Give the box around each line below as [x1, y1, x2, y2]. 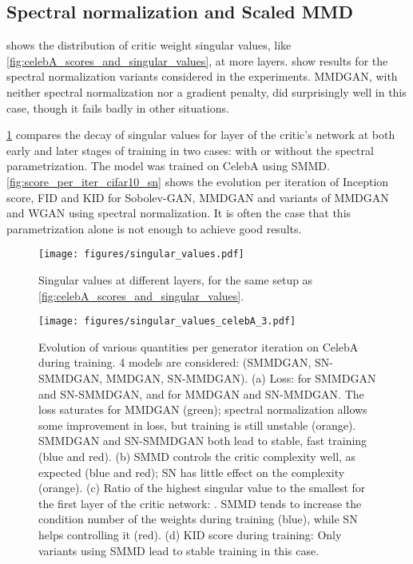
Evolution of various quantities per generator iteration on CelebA [38, 338, 359, 355]
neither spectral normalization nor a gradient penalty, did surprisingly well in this [6, 83, 407, 100]
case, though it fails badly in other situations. [6, 99, 229, 116]
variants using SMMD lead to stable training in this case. [38, 542, 320, 558]
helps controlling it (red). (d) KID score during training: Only [38, 526, 342, 542]
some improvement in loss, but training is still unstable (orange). [38, 416, 356, 433]
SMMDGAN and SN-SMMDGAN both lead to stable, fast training [38, 432, 367, 449]
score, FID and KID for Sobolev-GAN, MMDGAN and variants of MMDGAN [6, 189, 389, 205]
